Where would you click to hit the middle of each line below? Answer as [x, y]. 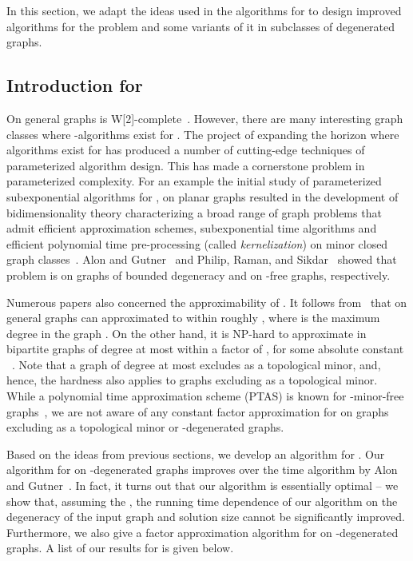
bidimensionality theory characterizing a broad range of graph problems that [194, 212]
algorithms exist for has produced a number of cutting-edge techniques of [186, 150]
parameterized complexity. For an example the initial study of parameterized [194, 181]
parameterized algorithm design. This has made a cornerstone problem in [186, 165]
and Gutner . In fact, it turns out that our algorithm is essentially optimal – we [203, 485]
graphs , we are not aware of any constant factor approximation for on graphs [198, 411]
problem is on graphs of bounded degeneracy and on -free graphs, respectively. [199, 275]
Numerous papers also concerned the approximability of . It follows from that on [207, 302]
